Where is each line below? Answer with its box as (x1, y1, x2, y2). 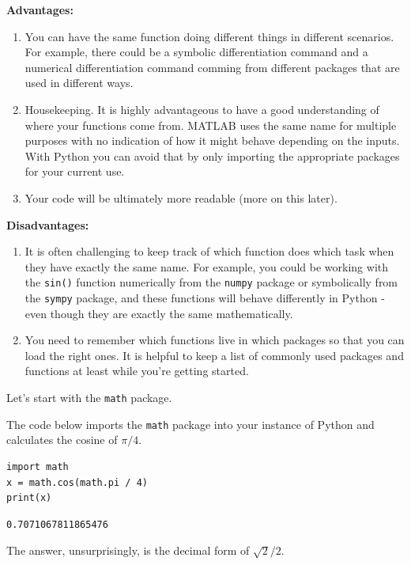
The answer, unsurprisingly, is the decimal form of (6, 542, 250, 559)
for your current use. (25, 163, 125, 180)
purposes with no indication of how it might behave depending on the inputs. (25, 132, 400, 149)
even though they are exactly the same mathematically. (25, 305, 293, 321)
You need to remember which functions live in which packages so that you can (25, 332, 405, 348)
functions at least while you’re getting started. (25, 362, 249, 379)
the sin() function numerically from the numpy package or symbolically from (25, 274, 398, 290)
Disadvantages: (6, 216, 89, 233)
